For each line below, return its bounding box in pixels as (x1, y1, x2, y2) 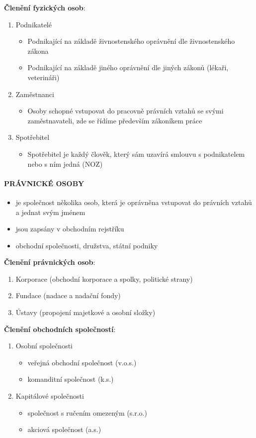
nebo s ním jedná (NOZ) (27, 158, 103, 169)
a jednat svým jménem (15, 207, 85, 217)
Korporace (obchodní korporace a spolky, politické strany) (15, 273, 193, 284)
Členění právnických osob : (4, 257, 95, 267)
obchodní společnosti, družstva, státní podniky (15, 240, 158, 250)
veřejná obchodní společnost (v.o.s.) (27, 357, 137, 367)
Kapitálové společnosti (15, 391, 84, 401)
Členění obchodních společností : (4, 324, 116, 334)
